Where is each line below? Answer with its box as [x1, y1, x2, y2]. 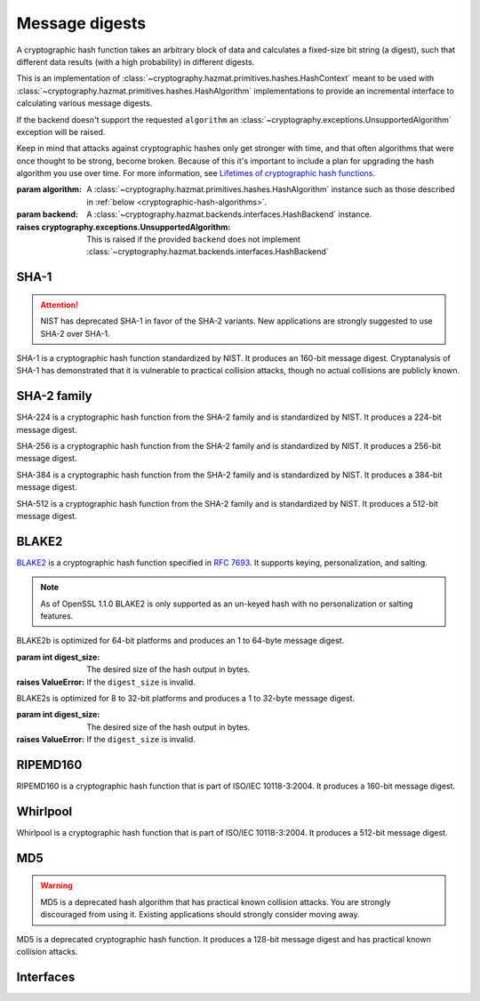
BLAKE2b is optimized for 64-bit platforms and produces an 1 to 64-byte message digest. [16, 636, 345, 646]
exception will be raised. [16, 126, 106, 137]
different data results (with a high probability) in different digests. [16, 56, 255, 67]
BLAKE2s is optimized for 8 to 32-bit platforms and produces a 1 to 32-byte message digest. [16, 693, 356, 704]
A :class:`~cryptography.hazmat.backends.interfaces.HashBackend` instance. [86, 209, 372, 220]
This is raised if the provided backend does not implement [86, 234, 301, 244]
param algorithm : [16, 184, 83, 195]
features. [40, 611, 74, 621]
